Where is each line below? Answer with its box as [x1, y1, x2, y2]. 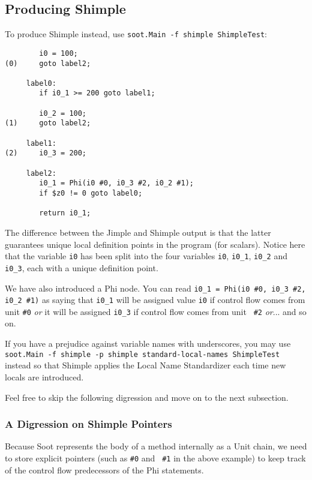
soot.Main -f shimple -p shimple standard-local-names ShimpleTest [5, 350, 280, 359]
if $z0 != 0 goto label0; [39, 189, 143, 198]
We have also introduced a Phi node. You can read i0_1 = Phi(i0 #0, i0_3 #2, [5, 281, 306, 294]
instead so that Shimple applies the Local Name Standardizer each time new [5, 359, 286, 371]
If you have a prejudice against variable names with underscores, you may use [5, 337, 291, 350]
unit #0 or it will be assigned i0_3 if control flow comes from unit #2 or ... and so [5, 305, 307, 317]
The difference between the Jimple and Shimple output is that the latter [5, 226, 271, 239]
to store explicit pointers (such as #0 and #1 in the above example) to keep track [5, 451, 306, 464]
